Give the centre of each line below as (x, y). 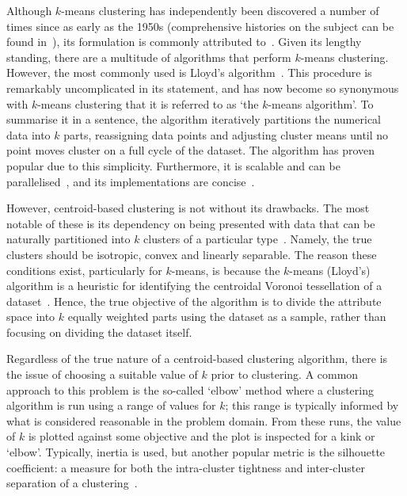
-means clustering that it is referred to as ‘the (148, 103)
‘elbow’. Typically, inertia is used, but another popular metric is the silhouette (196, 452)
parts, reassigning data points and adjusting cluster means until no (226, 134)
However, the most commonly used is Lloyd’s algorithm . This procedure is (189, 72)
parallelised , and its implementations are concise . (131, 181)
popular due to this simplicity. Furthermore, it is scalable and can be (173, 165)
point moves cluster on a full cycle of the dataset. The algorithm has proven (191, 150)
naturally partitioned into (68, 239)
